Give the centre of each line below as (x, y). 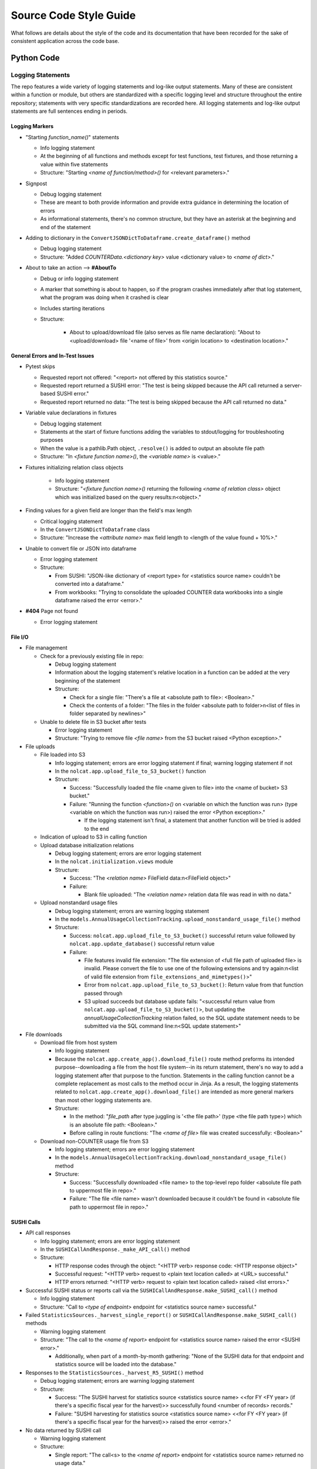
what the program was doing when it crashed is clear (104, 297)
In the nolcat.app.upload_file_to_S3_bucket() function (131, 771)
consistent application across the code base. (65, 41)
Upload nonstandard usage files (79, 903)
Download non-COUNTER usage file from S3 (95, 1141)
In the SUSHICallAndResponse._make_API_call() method (115, 1249)
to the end (97, 829)
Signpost (36, 183)
